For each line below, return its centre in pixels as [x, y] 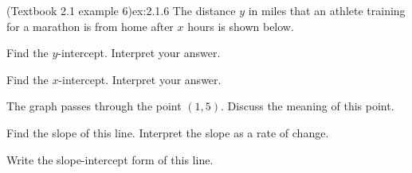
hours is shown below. [241, 26]
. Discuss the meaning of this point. [308, 106]
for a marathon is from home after [90, 26]
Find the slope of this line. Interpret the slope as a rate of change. [168, 132]
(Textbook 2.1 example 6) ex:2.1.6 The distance [121, 10]
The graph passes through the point [94, 106]
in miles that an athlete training [327, 10]
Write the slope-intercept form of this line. [110, 159]
